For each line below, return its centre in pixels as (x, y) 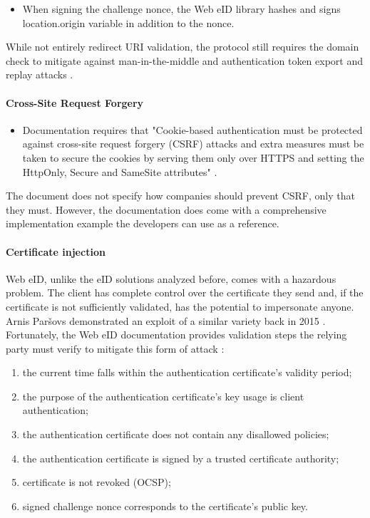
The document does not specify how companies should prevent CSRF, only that (180, 196)
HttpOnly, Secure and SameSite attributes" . (120, 171)
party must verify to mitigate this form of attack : (115, 348)
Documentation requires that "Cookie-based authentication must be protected (192, 129)
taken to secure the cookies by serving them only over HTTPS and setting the (193, 157)
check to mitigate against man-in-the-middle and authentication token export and (185, 60)
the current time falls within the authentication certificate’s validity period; (187, 372)
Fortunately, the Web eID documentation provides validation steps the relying (176, 335)
